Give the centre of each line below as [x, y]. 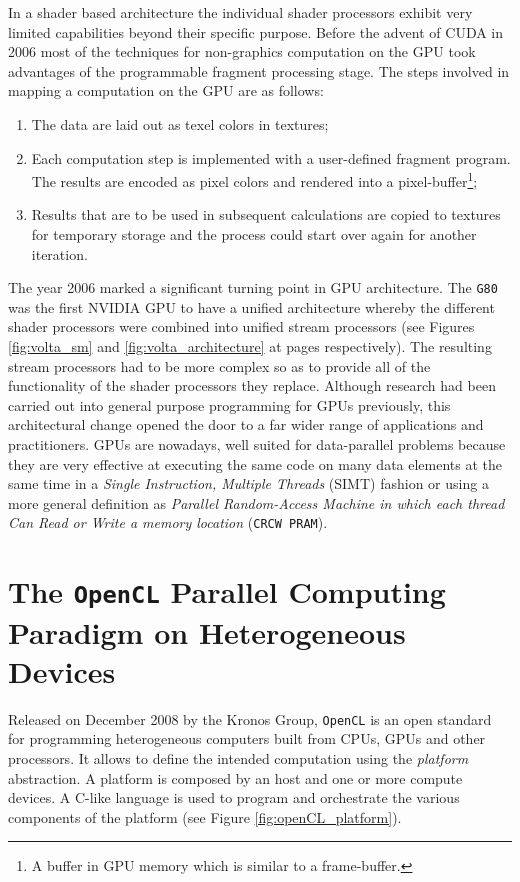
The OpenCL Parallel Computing [227, 591]
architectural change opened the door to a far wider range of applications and [246, 424]
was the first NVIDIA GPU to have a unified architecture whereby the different [251, 306]
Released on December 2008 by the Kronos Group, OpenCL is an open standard [250, 718]
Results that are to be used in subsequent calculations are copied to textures [266, 214]
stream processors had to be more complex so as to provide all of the [219, 365]
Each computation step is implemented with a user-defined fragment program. [271, 157]
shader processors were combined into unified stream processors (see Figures [241, 326]
